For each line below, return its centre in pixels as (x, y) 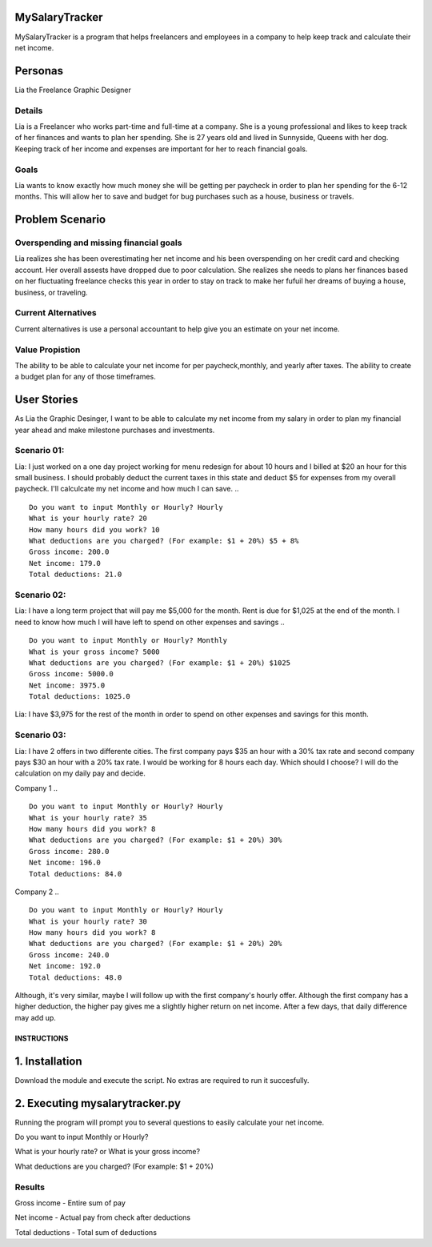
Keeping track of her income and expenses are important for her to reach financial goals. (161, 149)
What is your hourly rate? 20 (88, 519)
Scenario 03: (40, 735)
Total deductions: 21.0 (76, 575)
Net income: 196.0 (65, 863)
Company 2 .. (37, 892)
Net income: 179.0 (65, 563)
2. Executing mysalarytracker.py (98, 1103)
